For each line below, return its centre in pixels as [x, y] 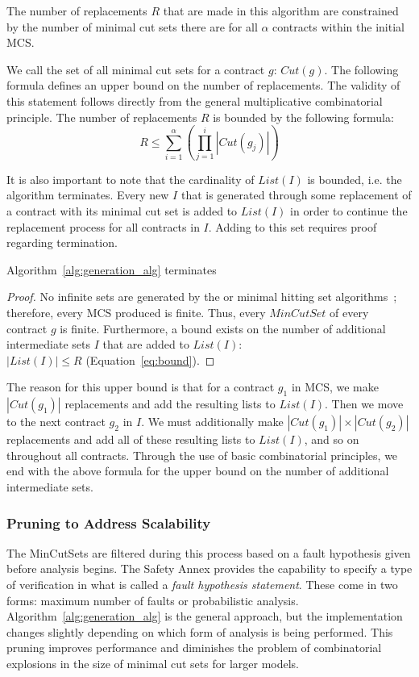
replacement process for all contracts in [103, 226]
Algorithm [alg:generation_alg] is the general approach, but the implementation [205, 616]
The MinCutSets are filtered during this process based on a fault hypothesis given [209, 552]
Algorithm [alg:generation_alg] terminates [112, 269]
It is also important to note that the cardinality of [131, 179]
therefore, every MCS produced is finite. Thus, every [136, 313]
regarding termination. [62, 242]
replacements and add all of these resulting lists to [131, 439]
